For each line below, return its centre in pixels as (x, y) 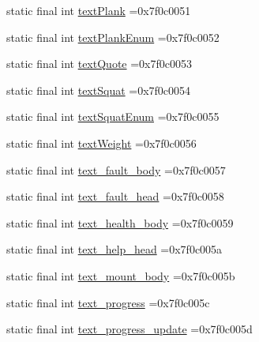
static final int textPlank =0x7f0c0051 (99, 10)
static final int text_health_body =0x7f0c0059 (120, 222)
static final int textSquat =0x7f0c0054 (99, 90)
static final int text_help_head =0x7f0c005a (114, 249)
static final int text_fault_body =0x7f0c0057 (116, 169)
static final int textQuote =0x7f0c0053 (99, 64)
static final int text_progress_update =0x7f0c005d (129, 329)
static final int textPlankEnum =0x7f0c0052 (113, 37)
